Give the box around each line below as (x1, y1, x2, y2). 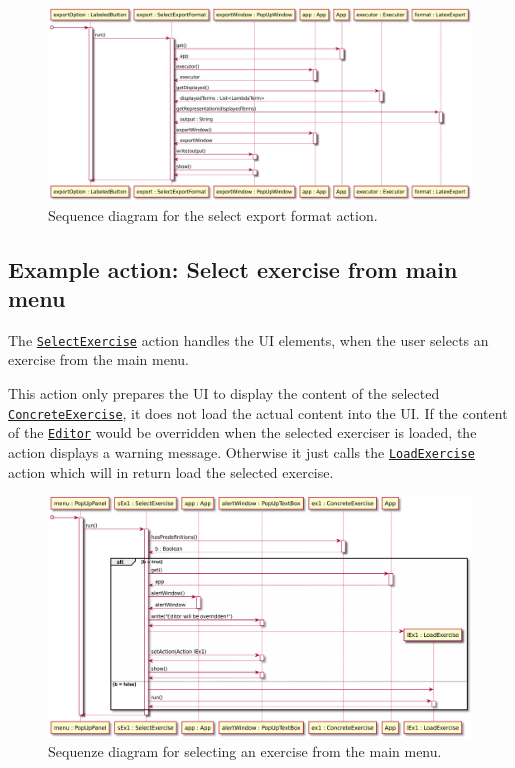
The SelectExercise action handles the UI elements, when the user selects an (8, 329, 489, 350)
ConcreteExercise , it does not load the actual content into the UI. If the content (8, 402, 508, 423)
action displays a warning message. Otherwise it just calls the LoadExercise (8, 441, 475, 462)
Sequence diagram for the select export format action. (48, 204, 378, 225)
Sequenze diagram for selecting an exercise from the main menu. (48, 741, 442, 762)
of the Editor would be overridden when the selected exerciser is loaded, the (8, 422, 477, 443)
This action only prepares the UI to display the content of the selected (8, 382, 440, 403)
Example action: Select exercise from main (8, 253, 458, 284)
